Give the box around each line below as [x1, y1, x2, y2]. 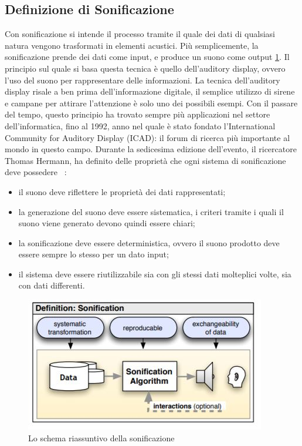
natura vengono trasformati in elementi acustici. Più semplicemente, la [5, 39, 259, 51]
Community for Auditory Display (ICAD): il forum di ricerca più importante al [5, 131, 290, 143]
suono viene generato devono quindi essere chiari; [18, 217, 195, 229]
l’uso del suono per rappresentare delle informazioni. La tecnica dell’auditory [5, 73, 280, 86]
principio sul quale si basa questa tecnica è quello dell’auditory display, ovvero [5, 62, 286, 74]
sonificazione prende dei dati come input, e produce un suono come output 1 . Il [5, 51, 290, 63]
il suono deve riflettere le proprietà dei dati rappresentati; [18, 185, 226, 197]
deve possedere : [5, 166, 67, 178]
